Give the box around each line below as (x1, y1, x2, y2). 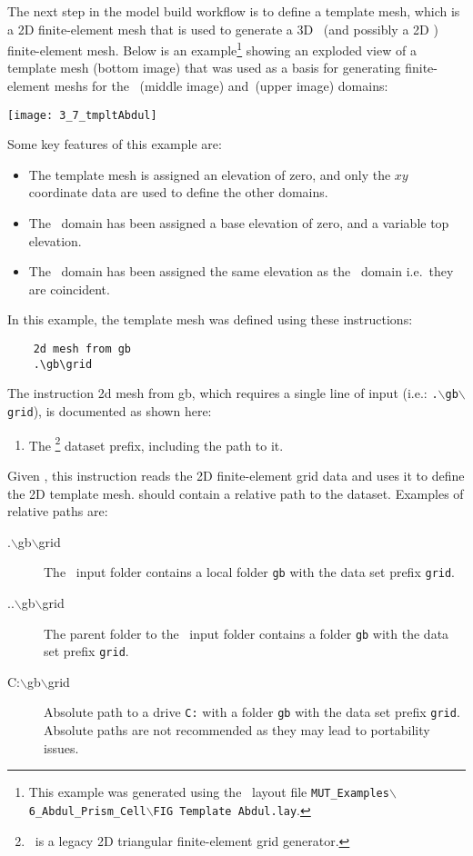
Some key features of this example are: (7, 134, 222, 154)
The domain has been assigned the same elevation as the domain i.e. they (28, 262, 454, 281)
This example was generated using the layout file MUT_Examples (28, 782, 389, 801)
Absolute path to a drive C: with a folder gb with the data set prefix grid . (44, 702, 460, 722)
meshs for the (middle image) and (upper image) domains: (54, 76, 388, 95)
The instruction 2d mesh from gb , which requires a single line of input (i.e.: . (7, 383, 438, 403)
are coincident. (28, 279, 110, 298)
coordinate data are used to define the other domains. (28, 183, 328, 202)
